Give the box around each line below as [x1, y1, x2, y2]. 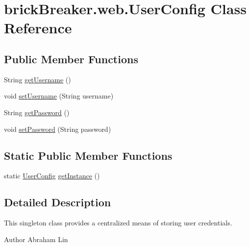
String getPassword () [4, 107, 70, 117]
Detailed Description [4, 195, 111, 210]
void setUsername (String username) [4, 91, 114, 101]
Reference [4, 18, 72, 38]
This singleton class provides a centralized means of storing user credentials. [4, 218, 232, 228]
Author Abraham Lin [4, 234, 68, 244]
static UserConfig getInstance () [4, 171, 100, 181]
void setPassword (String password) [4, 123, 111, 134]
